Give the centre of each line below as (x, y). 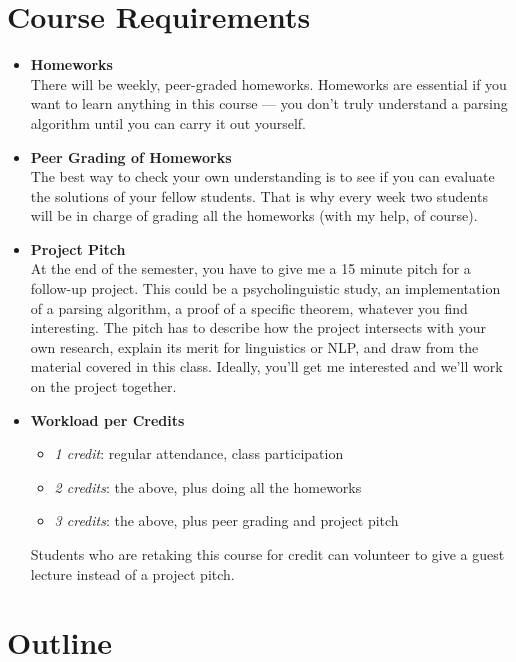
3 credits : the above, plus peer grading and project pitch (226, 520)
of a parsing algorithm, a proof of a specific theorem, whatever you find (249, 307)
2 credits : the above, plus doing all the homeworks (208, 486)
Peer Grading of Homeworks (131, 156)
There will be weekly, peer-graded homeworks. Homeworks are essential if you (268, 83)
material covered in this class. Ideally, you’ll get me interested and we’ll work (266, 366)
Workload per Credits (107, 419)
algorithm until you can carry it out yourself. (168, 122)
